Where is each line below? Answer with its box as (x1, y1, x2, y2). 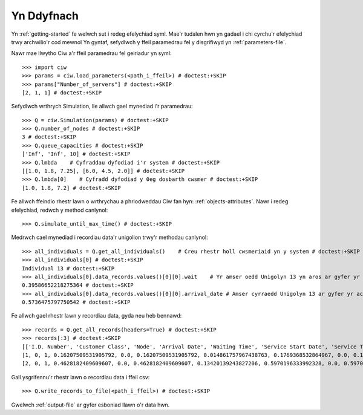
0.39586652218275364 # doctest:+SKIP (22, 282, 134, 289)
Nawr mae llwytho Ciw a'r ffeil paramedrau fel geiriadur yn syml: (11, 50, 172, 57)
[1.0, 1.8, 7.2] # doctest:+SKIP (22, 185, 121, 191)
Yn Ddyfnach (11, 9, 79, 22)
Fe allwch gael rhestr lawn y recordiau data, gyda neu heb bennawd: (11, 312, 182, 319)
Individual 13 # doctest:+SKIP (22, 265, 115, 272)
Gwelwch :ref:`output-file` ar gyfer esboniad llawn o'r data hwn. (11, 401, 170, 408)
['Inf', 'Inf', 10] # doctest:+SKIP (22, 151, 131, 157)
